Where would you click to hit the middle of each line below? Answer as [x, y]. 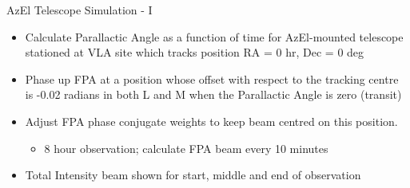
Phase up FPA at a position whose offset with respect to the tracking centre [212, 78]
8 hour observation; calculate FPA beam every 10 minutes [186, 148]
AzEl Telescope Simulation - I [80, 10]
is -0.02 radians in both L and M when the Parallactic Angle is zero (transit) [213, 94]
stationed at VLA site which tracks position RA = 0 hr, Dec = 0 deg [195, 52]
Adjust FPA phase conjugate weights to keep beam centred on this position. [211, 121]
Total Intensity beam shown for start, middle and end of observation [193, 175]
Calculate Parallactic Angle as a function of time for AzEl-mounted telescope [214, 36]
